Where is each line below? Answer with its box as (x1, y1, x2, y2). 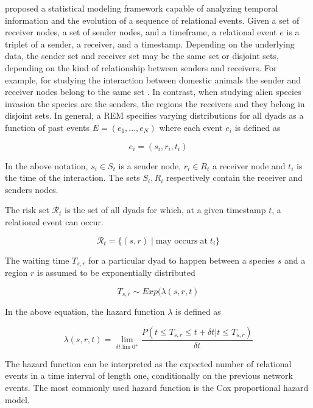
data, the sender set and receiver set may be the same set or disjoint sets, (5, 49, 279, 62)
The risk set (5, 203, 49, 216)
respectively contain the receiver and (166, 171, 303, 184)
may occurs (155, 236, 198, 245)
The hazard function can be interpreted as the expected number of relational (5, 357, 292, 370)
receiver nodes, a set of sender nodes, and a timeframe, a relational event (5, 26, 277, 38)
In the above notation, (5, 159, 88, 172)
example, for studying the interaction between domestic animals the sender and (5, 73, 301, 86)
